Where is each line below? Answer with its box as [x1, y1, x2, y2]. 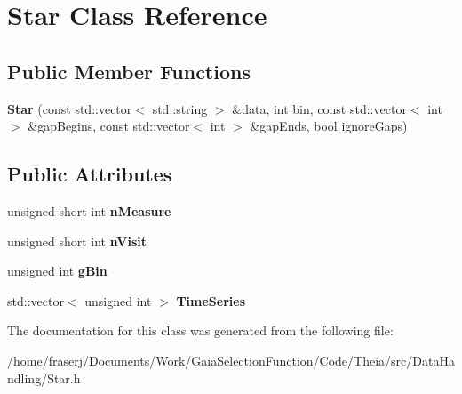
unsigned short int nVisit [7, 231, 147, 250]
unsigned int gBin [7, 261, 108, 280]
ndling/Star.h [7, 368, 81, 387]
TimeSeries [176, 291, 245, 310]
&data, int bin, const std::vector [232, 99, 407, 117]
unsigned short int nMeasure [7, 201, 171, 220]
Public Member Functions [7, 57, 251, 84]
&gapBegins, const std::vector [28, 117, 190, 135]
